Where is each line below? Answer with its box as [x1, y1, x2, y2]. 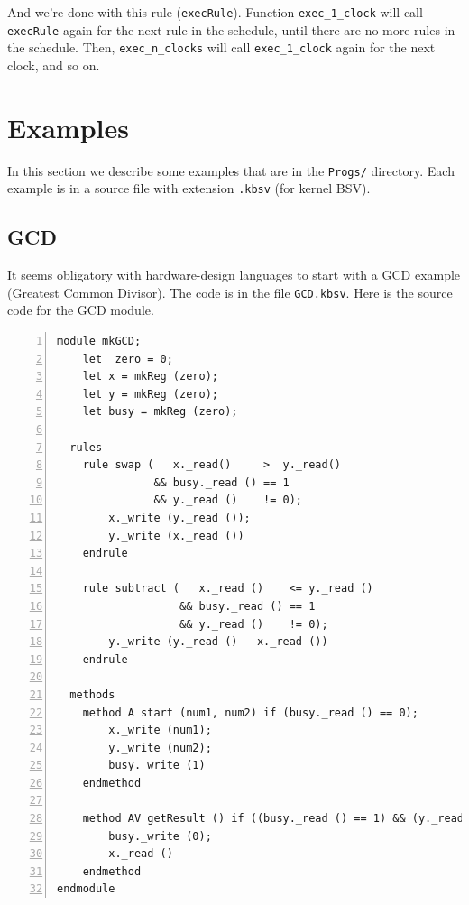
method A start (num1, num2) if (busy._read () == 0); [82, 706, 418, 719]
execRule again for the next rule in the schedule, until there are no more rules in [7, 20, 455, 39]
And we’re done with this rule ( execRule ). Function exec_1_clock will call [7, 3, 423, 21]
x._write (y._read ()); [108, 511, 251, 524]
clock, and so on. [7, 55, 100, 74]
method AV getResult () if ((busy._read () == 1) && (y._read [82, 812, 464, 826]
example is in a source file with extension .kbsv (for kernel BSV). [7, 179, 371, 198]
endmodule [57, 882, 115, 896]
